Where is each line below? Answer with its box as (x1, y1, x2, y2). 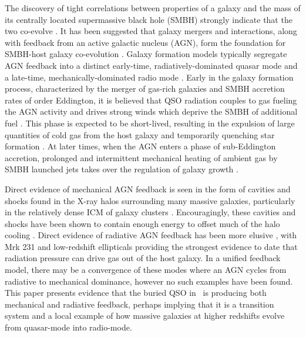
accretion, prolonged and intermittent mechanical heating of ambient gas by (5, 151, 278, 164)
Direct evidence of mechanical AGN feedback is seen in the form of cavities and (5, 182, 291, 195)
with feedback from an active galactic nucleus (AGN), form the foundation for (5, 36, 286, 48)
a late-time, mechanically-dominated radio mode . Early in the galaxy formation (5, 71, 294, 83)
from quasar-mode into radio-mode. (5, 321, 132, 333)
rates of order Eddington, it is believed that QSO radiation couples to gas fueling (5, 94, 297, 106)
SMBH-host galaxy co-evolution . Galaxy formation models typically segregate (5, 48, 287, 60)
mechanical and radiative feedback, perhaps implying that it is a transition (5, 298, 274, 310)
